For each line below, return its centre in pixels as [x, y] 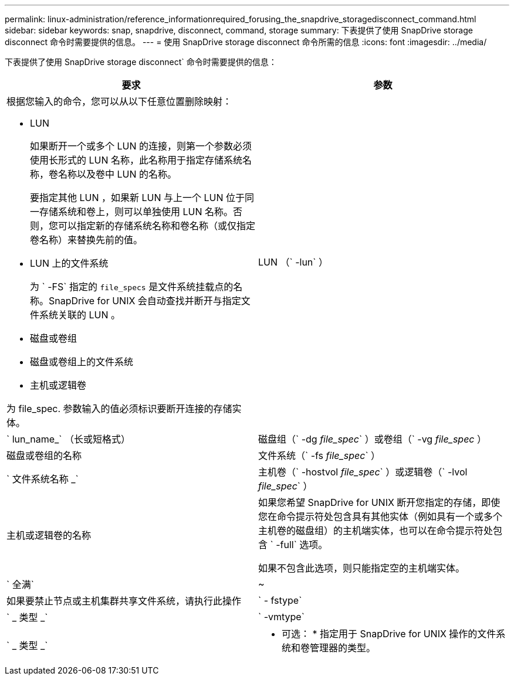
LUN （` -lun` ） [293, 262]
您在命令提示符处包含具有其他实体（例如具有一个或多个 [381, 516]
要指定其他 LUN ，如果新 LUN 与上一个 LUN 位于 [138, 198]
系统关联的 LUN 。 [80, 315]
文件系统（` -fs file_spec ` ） [319, 455]
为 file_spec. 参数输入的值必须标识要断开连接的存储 [119, 409]
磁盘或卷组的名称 [44, 455]
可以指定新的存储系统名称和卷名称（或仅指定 [157, 226]
